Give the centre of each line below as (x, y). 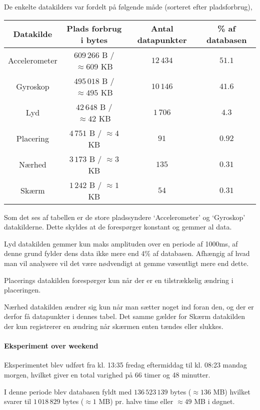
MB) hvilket (232, 391)
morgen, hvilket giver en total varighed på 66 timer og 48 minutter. (107, 374)
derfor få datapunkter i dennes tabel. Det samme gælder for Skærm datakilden (125, 316)
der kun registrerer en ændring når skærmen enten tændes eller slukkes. (114, 326)
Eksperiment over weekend (51, 346)
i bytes (94, 39)
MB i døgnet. (214, 401)
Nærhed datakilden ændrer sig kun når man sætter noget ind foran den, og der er (129, 306)
